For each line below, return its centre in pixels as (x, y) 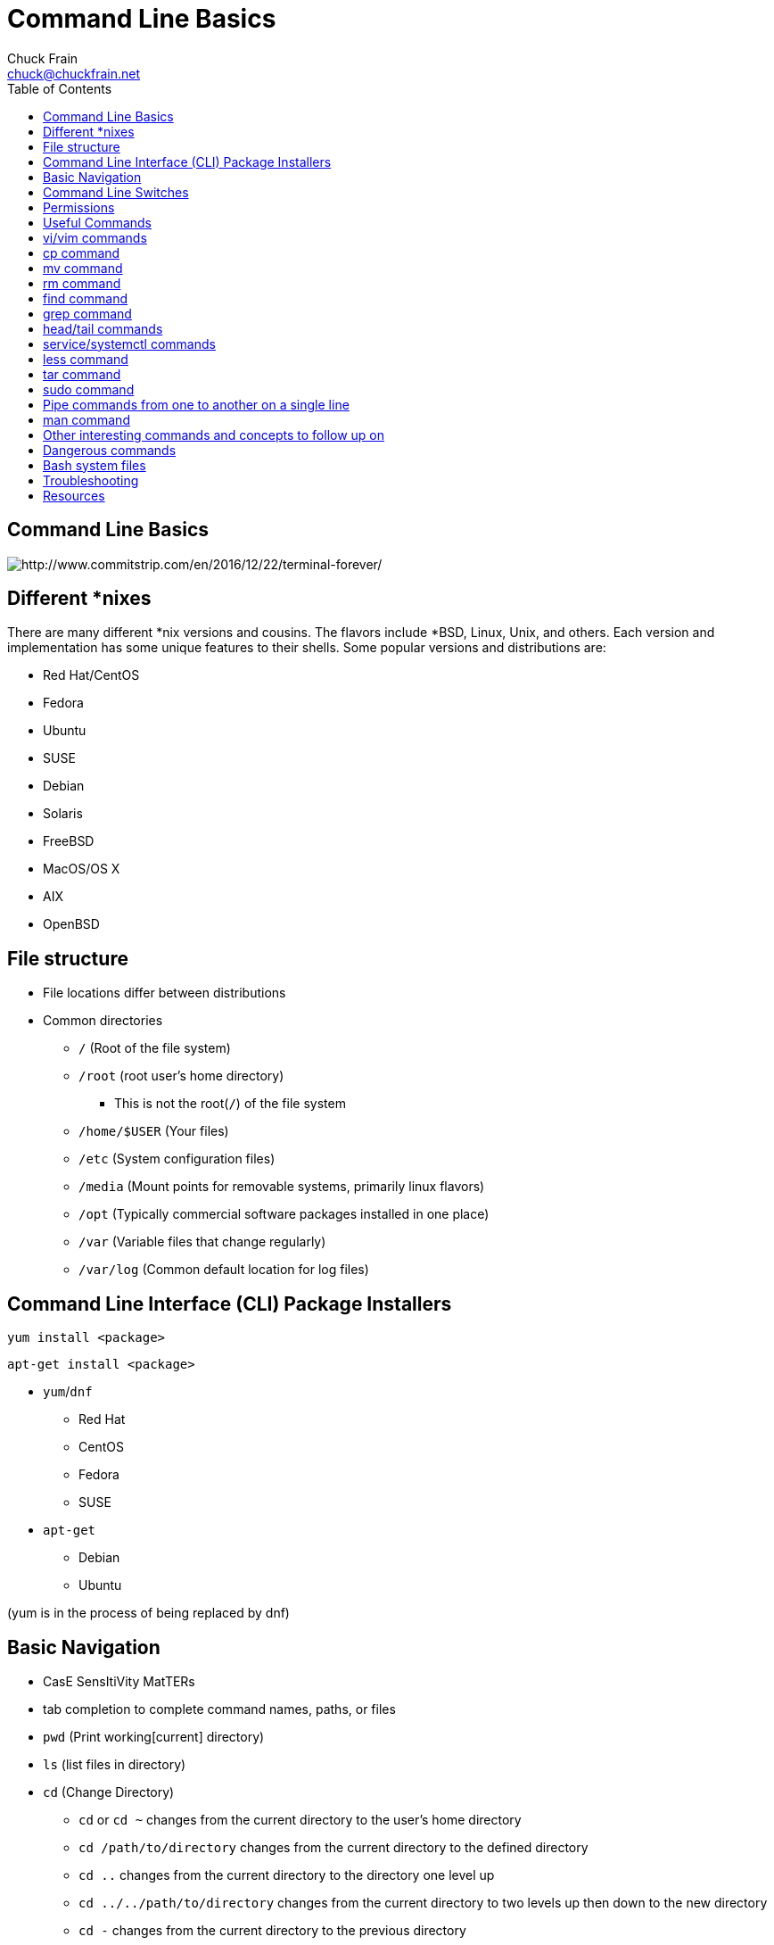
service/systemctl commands (129, 343)
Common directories (103, 1021)
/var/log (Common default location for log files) (224, 1270)
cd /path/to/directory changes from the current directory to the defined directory (333, 1847)
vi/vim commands (95, 237)
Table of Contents (60, 88)
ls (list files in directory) (115, 1764)
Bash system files (95, 465)
